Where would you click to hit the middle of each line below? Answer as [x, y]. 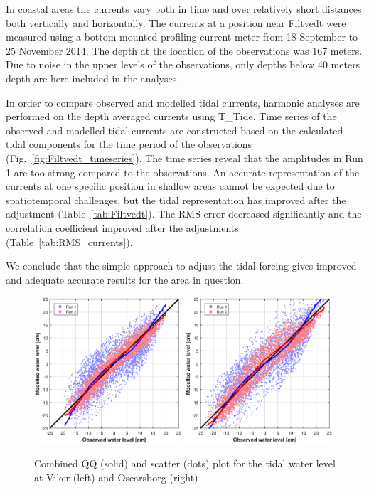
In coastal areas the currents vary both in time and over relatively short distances [184, 9]
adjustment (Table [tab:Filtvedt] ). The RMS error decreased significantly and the [184, 214]
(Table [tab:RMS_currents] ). [69, 241]
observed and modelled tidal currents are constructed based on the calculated [175, 130]
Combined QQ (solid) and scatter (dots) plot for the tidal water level [185, 463]
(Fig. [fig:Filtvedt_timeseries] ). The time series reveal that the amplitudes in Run [184, 158]
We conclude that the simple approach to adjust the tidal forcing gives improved [181, 266]
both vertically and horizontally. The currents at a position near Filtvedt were [176, 22]
